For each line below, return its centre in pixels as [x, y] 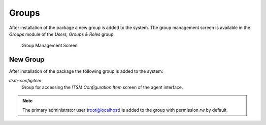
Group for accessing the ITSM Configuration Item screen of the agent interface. [102, 87]
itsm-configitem [25, 80]
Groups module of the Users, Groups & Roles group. [62, 34]
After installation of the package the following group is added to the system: [86, 71]
